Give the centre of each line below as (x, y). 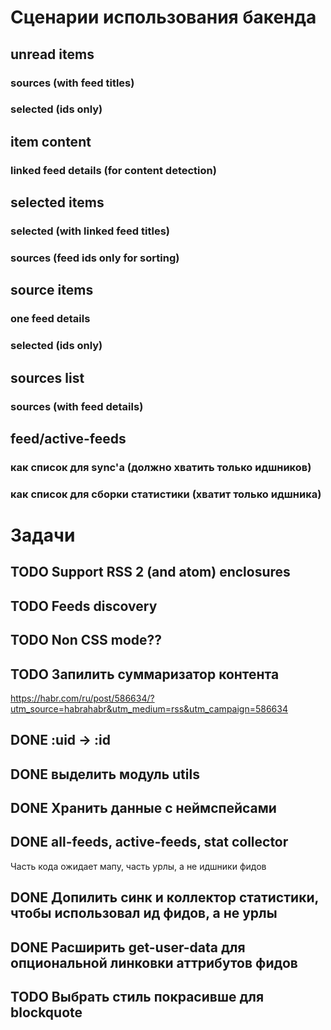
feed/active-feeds (68, 438)
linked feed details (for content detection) (113, 170)
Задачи (43, 535)
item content (51, 141)
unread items (52, 54)
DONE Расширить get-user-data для (128, 947)
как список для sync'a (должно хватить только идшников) (161, 467)
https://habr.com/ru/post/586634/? (82, 698)
